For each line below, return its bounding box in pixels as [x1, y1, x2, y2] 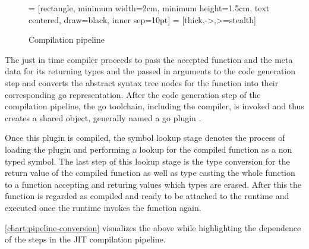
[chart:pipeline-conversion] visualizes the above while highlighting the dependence [5, 221, 301, 234]
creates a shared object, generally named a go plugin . [5, 111, 201, 124]
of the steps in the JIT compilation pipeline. [5, 233, 166, 245]
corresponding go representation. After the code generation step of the [5, 88, 261, 100]
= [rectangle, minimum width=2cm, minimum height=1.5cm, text [29, 2, 270, 14]
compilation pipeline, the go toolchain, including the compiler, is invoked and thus [5, 100, 304, 112]
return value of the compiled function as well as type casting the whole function [5, 166, 295, 179]
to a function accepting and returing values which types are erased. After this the [5, 178, 302, 190]
